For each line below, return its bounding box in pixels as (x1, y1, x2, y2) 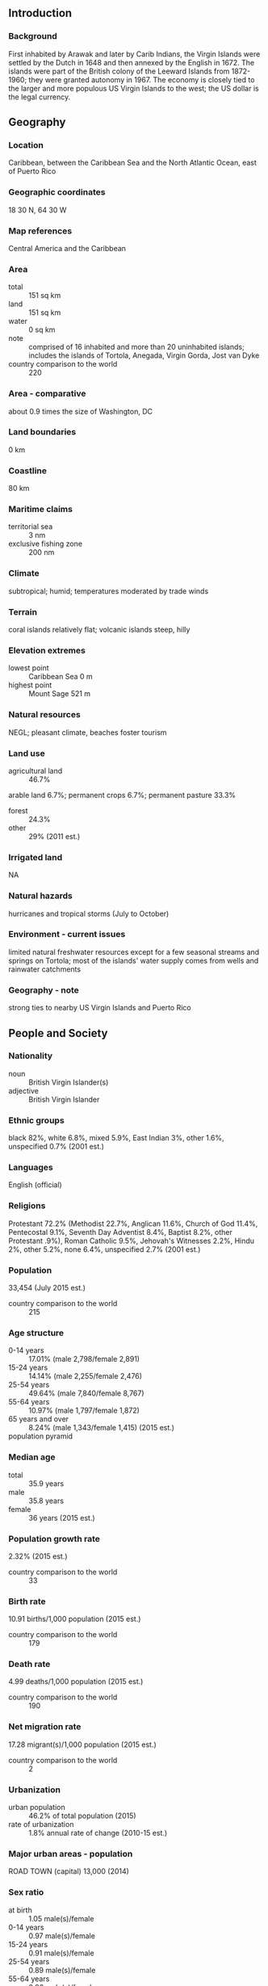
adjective (8, 1085, 39, 1095)
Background (8, 31, 58, 42)
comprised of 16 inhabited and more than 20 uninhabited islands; (28, 342, 245, 352)
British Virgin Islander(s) (28, 1077, 109, 1087)
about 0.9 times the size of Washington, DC (8, 406, 153, 416)
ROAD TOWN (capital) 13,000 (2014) (8, 1866, 129, 1876)
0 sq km (28, 325, 56, 334)
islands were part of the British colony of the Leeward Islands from (8, 66, 230, 76)
